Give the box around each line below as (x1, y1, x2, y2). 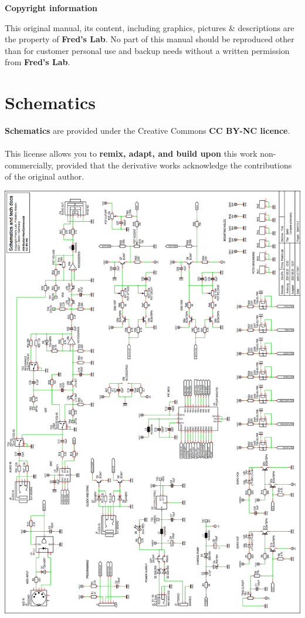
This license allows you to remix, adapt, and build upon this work (5, 147, 257, 160)
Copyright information (5, 2, 97, 13)
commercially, (5, 158, 54, 171)
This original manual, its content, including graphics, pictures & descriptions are (5, 21, 294, 33)
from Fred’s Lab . (5, 56, 70, 68)
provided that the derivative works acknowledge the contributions (56, 158, 292, 171)
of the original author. (5, 170, 84, 183)
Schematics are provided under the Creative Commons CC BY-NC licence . (5, 124, 290, 137)
